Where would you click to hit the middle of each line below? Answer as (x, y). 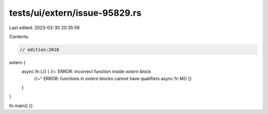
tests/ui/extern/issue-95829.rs (75, 13)
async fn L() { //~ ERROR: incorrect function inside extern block (86, 72)
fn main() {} (21, 106)
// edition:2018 (39, 50)
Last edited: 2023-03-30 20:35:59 (44, 28)
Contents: (19, 37)
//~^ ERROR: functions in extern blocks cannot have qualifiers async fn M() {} (113, 78)
